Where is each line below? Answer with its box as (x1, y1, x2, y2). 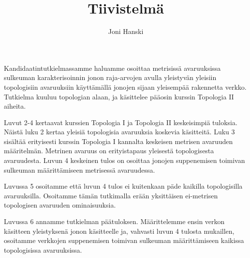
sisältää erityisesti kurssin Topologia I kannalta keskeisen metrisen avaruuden (4, 136, 233, 146)
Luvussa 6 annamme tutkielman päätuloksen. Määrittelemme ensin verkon (4, 216, 225, 226)
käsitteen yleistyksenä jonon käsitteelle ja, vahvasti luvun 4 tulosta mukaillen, (4, 226, 235, 236)
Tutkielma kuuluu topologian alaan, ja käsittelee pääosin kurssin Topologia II (4, 91, 234, 101)
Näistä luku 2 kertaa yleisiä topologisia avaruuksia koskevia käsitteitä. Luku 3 (4, 127, 235, 137)
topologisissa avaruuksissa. (4, 244, 82, 255)
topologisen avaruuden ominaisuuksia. (4, 200, 116, 210)
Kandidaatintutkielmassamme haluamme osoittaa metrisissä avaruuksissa (4, 63, 221, 73)
